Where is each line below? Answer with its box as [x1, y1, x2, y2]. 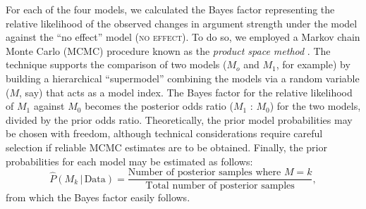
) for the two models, [269, 99, 361, 113]
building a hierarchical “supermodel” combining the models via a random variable [6, 70, 360, 85]
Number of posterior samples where [128, 167, 281, 178]
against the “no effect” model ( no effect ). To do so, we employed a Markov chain [6, 30, 360, 44]
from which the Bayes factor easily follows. [6, 190, 190, 205]
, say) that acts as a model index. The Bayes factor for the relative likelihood [19, 84, 353, 99]
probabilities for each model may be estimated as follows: [6, 153, 253, 168]
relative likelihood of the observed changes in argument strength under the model [6, 15, 358, 30]
